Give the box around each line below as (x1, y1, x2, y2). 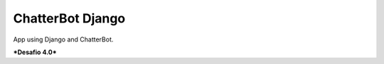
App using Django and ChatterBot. (13, 35, 114, 44)
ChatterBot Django (13, 11, 126, 26)
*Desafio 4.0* (13, 48, 57, 56)
